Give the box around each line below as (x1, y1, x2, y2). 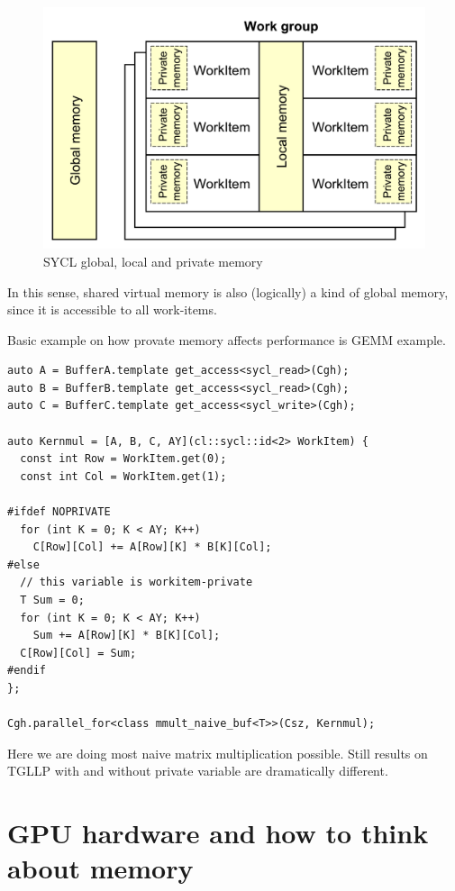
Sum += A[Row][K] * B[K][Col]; (32, 629, 221, 642)
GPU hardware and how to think (7, 814, 429, 851)
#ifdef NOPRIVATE (7, 505, 111, 519)
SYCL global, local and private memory (43, 251, 263, 270)
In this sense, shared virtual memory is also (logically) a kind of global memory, (7, 282, 449, 301)
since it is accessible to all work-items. (7, 300, 217, 319)
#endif (7, 664, 46, 677)
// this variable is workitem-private (20, 576, 253, 589)
